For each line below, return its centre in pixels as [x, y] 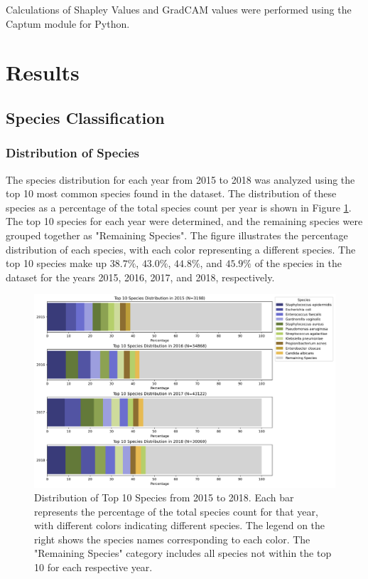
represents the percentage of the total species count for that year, [176, 511]
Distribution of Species [73, 153]
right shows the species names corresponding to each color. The [172, 539]
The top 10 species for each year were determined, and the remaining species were [184, 221]
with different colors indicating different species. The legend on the [180, 525]
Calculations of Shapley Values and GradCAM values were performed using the [179, 9]
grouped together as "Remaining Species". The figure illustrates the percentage [177, 235]
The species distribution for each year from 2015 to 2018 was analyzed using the [180, 179]
